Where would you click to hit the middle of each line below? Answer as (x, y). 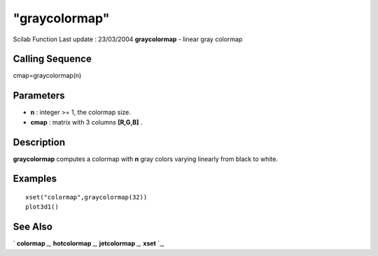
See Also (33, 227)
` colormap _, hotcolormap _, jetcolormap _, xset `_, (89, 243)
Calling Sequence (52, 59)
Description (39, 142)
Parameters (39, 95)
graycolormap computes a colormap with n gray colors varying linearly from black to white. (146, 159)
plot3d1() (42, 207)
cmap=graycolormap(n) (47, 76)
